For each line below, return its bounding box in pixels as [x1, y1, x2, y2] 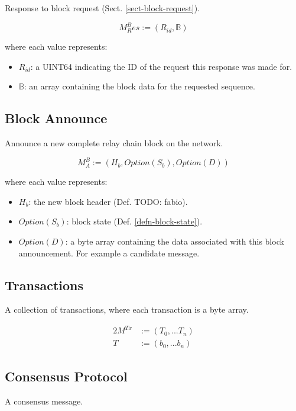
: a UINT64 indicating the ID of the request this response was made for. [30, 60, 292, 72]
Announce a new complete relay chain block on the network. [5, 137, 223, 149]
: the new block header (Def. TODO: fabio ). [28, 195, 188, 207]
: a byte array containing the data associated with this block [65, 235, 284, 247]
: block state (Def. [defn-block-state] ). [66, 215, 203, 227]
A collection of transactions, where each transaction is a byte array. [5, 303, 249, 316]
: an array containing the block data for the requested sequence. [24, 80, 255, 92]
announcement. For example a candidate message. [18, 246, 200, 259]
